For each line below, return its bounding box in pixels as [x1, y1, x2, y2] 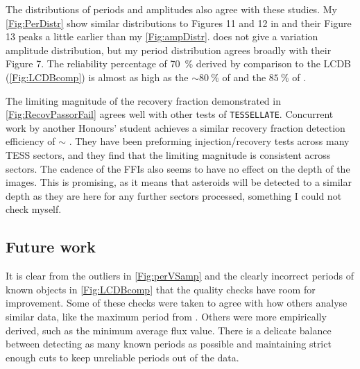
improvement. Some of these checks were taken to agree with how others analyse [6, 295, 348, 310]
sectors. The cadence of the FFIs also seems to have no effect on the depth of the [6, 161, 350, 175]
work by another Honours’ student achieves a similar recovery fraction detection [6, 120, 345, 135]
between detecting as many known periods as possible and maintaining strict [6, 336, 332, 351]
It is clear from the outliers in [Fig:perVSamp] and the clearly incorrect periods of [6, 268, 354, 283]
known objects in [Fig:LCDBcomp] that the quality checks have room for [6, 282, 316, 296]
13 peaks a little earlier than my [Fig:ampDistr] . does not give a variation [6, 29, 318, 44]
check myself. [6, 202, 62, 216]
